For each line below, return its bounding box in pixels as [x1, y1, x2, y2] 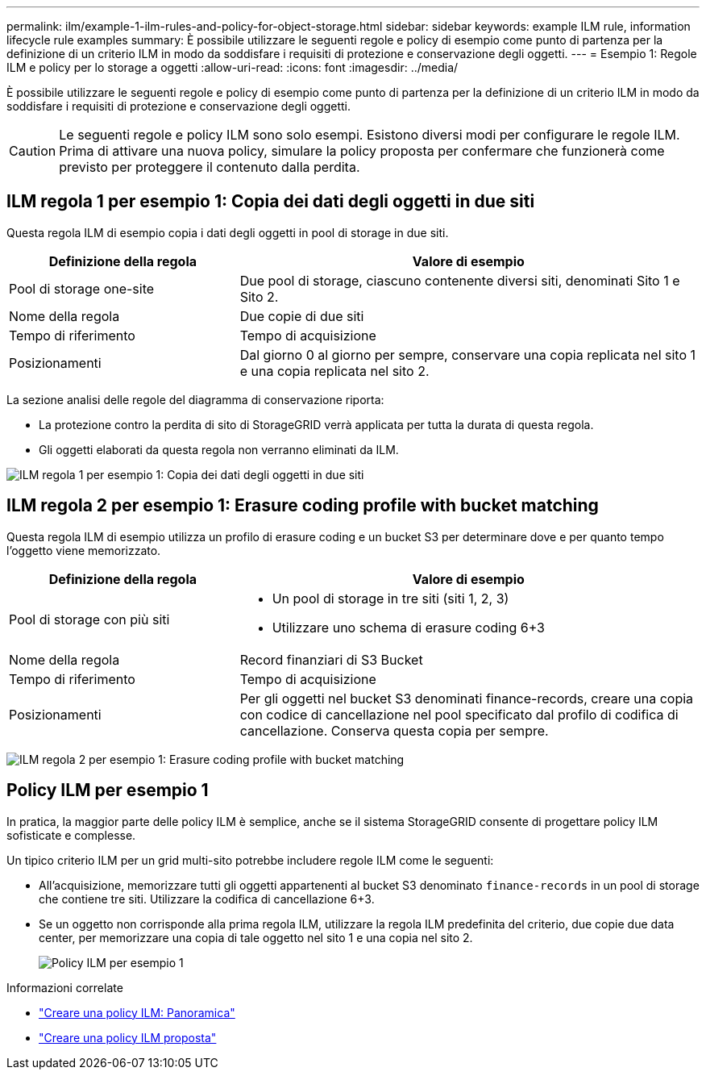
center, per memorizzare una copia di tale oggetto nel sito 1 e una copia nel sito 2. [39, 930, 473, 945]
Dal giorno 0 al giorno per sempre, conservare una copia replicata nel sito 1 [239, 346, 696, 363]
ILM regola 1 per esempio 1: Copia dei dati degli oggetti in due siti [6, 191, 535, 212]
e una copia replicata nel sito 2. [239, 362, 430, 379]
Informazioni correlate [6, 980, 123, 995]
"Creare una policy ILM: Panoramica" [39, 1005, 235, 1020]
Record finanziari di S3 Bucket [239, 651, 423, 668]
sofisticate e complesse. [6, 828, 136, 842]
